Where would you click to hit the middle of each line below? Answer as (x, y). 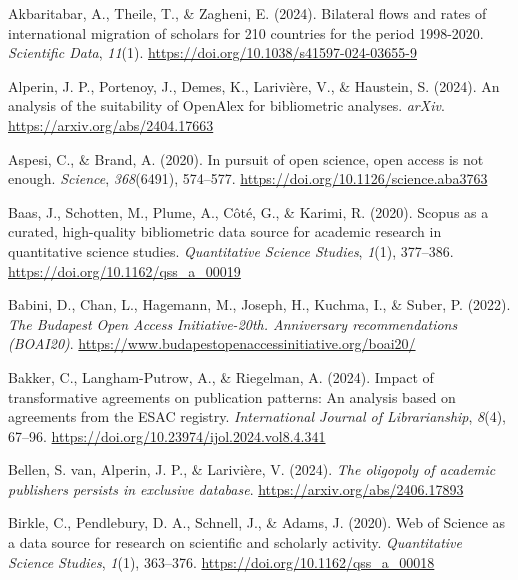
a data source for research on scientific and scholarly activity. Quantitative (235, 542)
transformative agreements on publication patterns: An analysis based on (232, 396)
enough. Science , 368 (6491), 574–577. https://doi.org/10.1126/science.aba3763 (248, 178)
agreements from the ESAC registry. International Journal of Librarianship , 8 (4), (257, 416)
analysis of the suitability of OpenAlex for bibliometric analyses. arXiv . (226, 105)
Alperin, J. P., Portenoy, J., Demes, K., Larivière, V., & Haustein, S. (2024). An (254, 85)
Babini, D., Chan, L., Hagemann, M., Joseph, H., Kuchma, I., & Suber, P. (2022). (259, 304)
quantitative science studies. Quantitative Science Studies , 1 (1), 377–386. (231, 250)
